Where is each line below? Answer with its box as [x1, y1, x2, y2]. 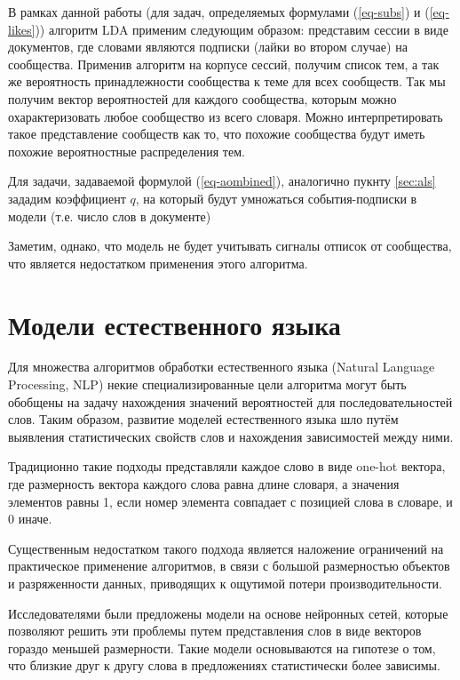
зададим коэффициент [8, 188, 126, 207]
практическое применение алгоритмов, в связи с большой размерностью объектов [8, 556, 450, 575]
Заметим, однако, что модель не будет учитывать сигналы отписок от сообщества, [8, 236, 452, 255]
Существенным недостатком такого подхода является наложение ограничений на [8, 539, 444, 557]
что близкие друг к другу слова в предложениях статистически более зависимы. [8, 656, 440, 675]
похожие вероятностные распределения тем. [8, 141, 245, 160]
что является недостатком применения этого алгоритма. [8, 253, 308, 272]
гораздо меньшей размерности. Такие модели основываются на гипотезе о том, [8, 638, 436, 657]
